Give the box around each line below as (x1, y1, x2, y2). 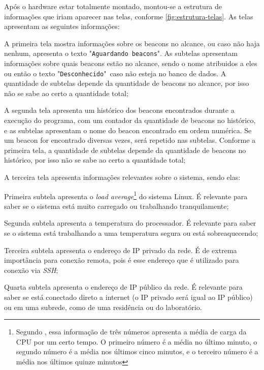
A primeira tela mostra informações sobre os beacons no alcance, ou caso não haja (4, 38, 260, 48)
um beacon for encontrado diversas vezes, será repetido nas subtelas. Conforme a (4, 135, 256, 145)
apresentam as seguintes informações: (4, 21, 120, 32)
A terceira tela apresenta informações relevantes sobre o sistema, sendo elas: (4, 172, 241, 182)
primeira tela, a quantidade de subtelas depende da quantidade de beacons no (4, 144, 246, 155)
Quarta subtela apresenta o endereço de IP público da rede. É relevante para (4, 282, 243, 292)
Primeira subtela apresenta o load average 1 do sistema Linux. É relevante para (4, 189, 248, 201)
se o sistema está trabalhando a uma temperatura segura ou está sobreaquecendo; (4, 228, 258, 238)
